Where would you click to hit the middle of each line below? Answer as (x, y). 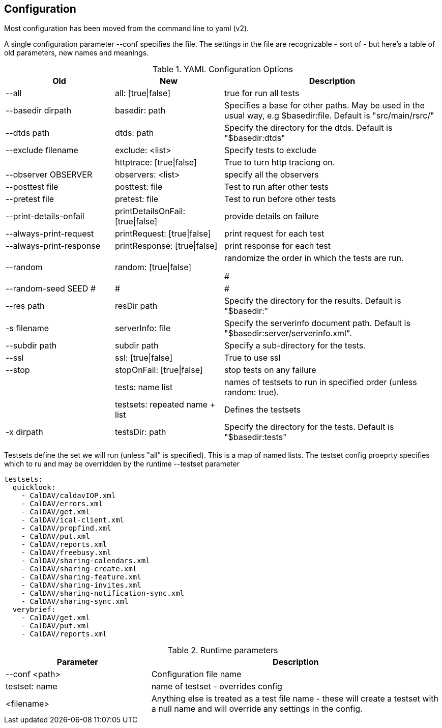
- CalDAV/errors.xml (62, 504)
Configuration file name (196, 674)
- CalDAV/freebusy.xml (66, 553)
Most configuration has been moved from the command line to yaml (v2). (127, 28)
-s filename (27, 328)
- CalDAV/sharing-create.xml (79, 569)
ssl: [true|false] (144, 358)
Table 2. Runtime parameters (223, 650)
